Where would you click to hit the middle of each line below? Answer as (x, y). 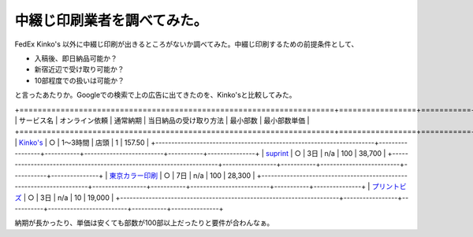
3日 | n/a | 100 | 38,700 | (346, 154)
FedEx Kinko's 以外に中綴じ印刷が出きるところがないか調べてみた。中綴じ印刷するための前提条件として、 (186, 44)
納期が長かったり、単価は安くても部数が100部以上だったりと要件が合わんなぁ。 (144, 223)
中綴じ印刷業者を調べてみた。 (111, 20)
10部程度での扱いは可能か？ (80, 80)
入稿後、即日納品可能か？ (76, 58)
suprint (277, 154)
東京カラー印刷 (134, 175)
